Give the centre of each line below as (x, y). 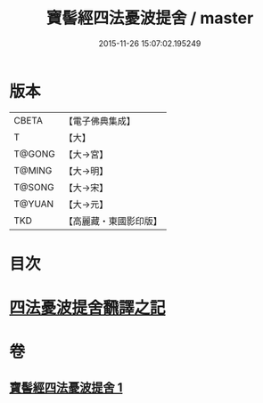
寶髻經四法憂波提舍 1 (66, 387)
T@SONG (34, 187)
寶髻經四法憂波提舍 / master (150, 18)
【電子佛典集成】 (99, 121)
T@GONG (34, 154)
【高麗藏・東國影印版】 (113, 221)
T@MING (33, 170)
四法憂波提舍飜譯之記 (88, 308)
